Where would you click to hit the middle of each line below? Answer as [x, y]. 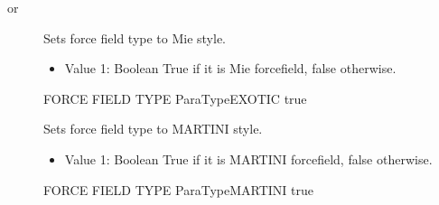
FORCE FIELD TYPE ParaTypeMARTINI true [178, 189]
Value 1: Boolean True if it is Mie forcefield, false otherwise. [230, 68]
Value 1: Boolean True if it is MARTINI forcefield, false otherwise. [248, 158]
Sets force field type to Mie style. [135, 37]
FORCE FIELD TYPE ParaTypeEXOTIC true [175, 98]
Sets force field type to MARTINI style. [153, 129]
